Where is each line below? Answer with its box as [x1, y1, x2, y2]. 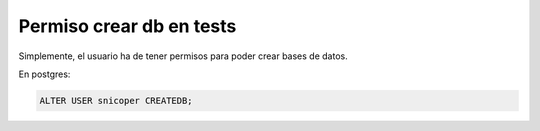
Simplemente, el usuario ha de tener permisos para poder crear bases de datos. [18, 50, 349, 62]
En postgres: [18, 68, 71, 80]
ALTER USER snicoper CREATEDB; [39, 95, 194, 106]
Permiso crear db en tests [18, 15, 237, 37]
